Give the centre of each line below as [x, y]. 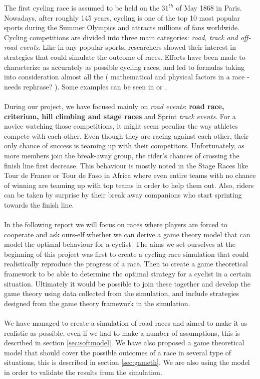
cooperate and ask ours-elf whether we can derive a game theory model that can [127, 234]
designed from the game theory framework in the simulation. [97, 303]
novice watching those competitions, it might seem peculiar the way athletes [121, 126]
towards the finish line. [39, 204]
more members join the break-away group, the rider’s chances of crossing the [122, 155]
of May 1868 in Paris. [209, 8]
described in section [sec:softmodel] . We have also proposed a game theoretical [124, 343]
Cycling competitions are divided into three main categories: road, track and [121, 37]
